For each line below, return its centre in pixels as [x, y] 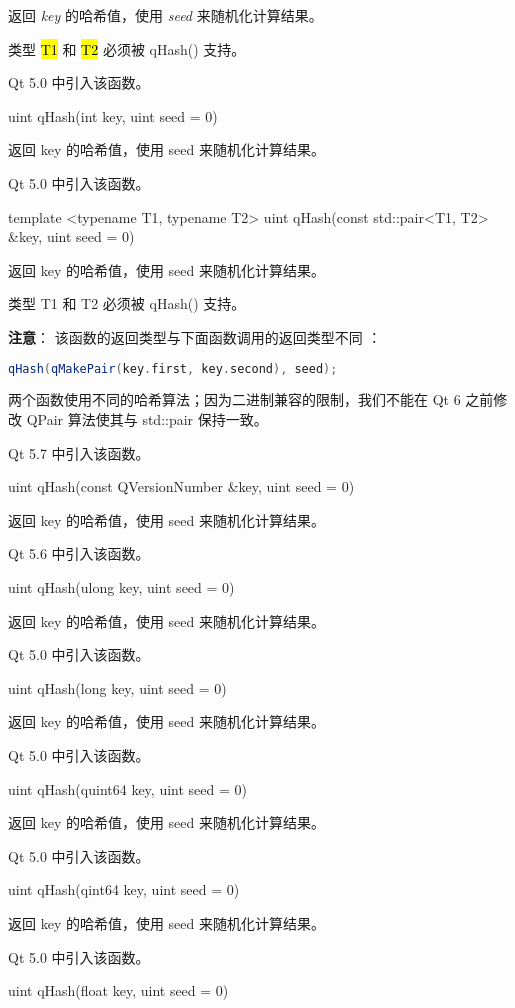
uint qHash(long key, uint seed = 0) [117, 687]
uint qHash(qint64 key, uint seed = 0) [124, 889]
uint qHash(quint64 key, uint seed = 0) [127, 788]
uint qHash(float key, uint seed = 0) [118, 990]
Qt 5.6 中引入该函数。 [79, 553]
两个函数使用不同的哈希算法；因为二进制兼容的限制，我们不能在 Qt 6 [234, 399]
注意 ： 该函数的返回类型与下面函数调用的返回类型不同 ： [195, 336]
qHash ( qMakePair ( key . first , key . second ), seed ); [173, 368]
